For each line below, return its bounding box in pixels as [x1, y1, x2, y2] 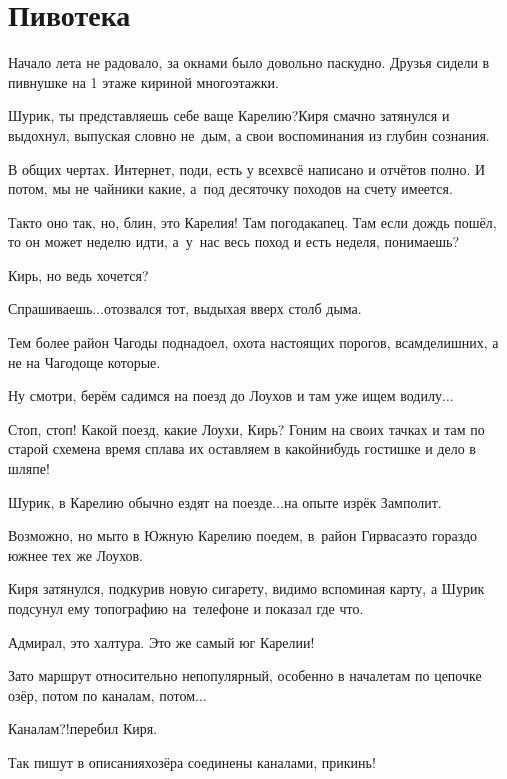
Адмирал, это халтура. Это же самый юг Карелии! [8, 631, 315, 652]
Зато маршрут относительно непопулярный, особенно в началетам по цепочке [8, 665, 482, 686]
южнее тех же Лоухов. [8, 544, 144, 565]
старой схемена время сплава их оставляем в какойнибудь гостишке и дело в [8, 438, 476, 459]
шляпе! [8, 458, 50, 479]
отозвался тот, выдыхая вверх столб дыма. [104, 298, 362, 319]
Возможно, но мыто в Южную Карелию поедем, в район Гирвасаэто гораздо [8, 525, 478, 546]
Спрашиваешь [8, 298, 93, 319]
